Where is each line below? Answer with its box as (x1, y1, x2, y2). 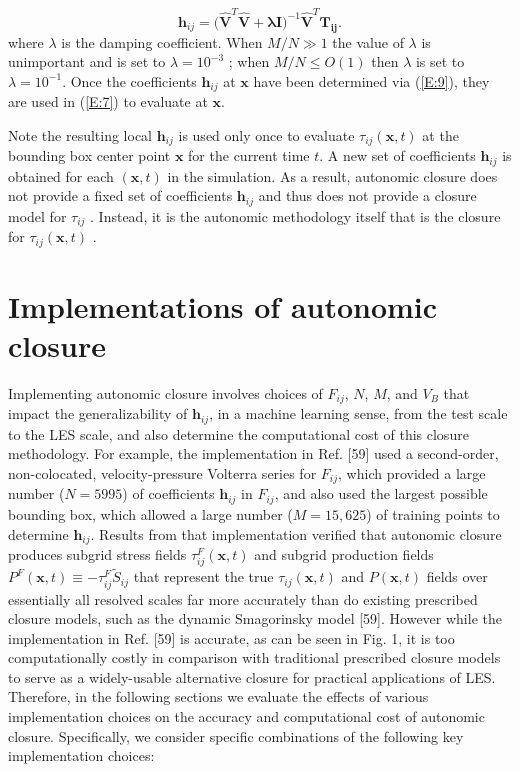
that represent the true (133, 566, 274, 587)
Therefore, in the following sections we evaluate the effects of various (8, 686, 429, 707)
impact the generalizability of (8, 403, 188, 424)
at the (422, 124, 459, 145)
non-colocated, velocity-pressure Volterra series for (8, 463, 317, 484)
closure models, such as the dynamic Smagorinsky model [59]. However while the (8, 608, 502, 629)
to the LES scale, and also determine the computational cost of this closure (8, 423, 469, 444)
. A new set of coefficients (319, 145, 476, 166)
